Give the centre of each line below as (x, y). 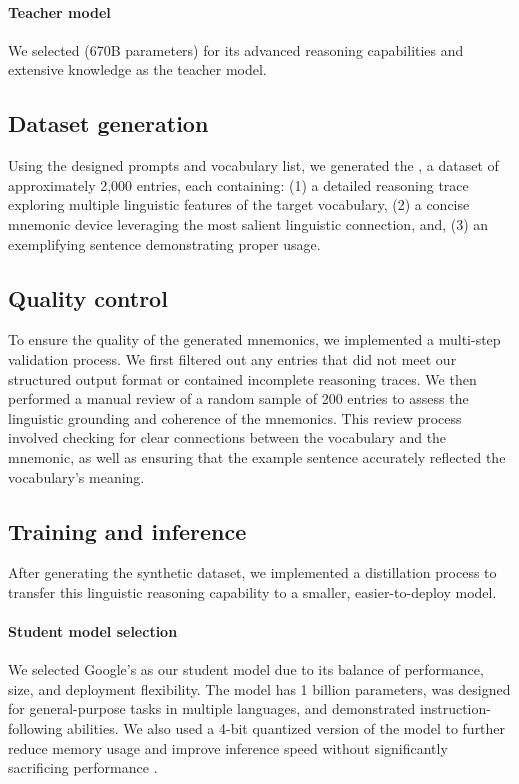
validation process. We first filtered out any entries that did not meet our (232, 358)
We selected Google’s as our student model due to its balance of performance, (246, 669)
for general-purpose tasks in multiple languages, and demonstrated (212, 708)
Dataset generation (108, 123)
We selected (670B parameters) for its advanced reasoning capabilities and (236, 49)
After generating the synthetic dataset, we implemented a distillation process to (252, 572)
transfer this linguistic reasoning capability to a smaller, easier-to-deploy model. (252, 591)
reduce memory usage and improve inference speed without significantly (228, 747)
